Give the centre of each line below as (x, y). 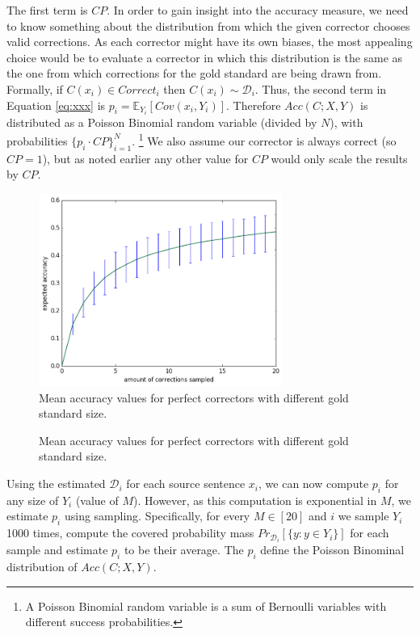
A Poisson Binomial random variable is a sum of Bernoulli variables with (206, 606)
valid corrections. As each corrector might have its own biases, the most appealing (210, 42)
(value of (97, 500)
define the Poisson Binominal (332, 550)
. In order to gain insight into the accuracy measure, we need (258, 10)
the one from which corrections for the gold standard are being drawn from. (194, 73)
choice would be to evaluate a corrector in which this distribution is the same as (205, 57)
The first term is (47, 10)
